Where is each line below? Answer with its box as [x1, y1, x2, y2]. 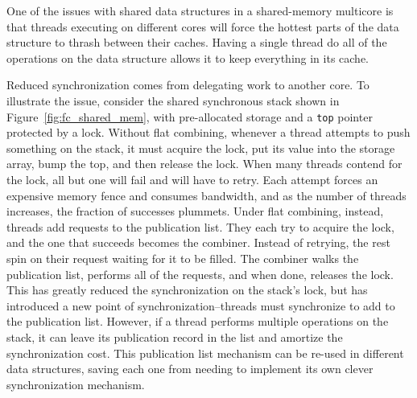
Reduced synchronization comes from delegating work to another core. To [6, 76, 370, 93]
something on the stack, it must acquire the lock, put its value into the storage [6, 139, 395, 156]
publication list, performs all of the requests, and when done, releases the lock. [6, 265, 394, 282]
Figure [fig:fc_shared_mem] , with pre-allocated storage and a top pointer [6, 108, 373, 125]
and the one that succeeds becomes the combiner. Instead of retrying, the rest [6, 234, 390, 251]
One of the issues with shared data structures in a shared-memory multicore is [6, 2, 394, 18]
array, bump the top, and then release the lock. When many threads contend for [6, 155, 403, 172]
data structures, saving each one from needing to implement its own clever [6, 360, 374, 377]
